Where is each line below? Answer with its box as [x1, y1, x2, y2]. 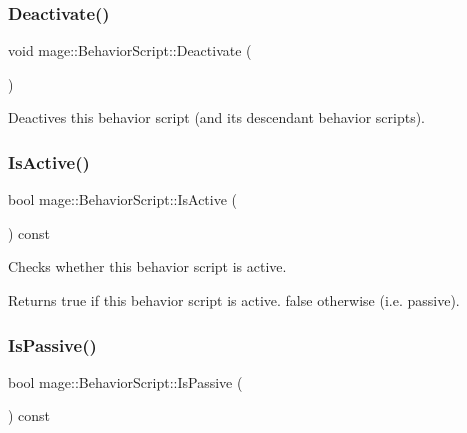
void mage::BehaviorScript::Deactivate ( [8, 40, 252, 61]
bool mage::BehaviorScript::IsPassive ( [8, 371, 243, 392]
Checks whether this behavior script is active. [8, 256, 287, 277]
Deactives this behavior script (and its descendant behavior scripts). [8, 107, 426, 128]
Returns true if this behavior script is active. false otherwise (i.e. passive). [8, 290, 460, 310]
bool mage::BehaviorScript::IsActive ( [8, 189, 238, 210]
